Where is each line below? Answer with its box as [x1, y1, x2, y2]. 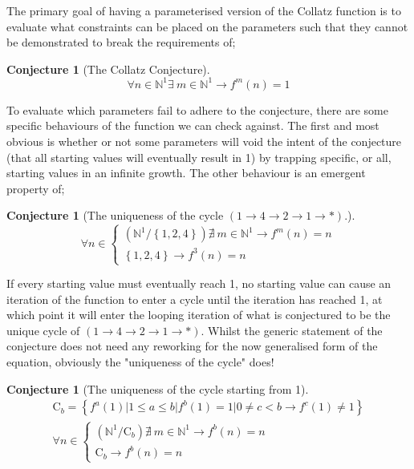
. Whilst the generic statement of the [201, 321, 383, 338]
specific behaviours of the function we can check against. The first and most [6, 117, 379, 134]
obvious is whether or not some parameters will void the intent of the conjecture [6, 133, 402, 150]
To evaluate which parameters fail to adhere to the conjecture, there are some [6, 101, 388, 118]
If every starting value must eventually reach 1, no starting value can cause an [6, 275, 392, 292]
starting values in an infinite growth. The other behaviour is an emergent [6, 164, 366, 181]
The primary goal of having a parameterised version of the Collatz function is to [6, 2, 401, 18]
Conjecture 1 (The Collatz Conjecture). [6, 60, 210, 77]
